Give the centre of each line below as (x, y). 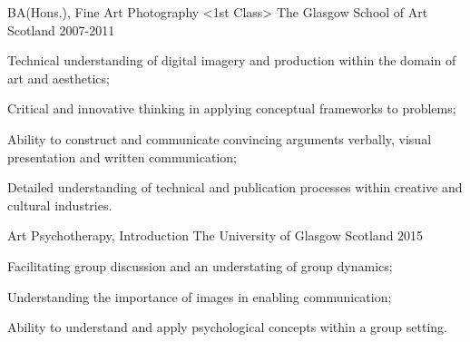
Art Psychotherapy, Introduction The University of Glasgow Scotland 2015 (215, 235)
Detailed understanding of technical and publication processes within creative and (235, 187)
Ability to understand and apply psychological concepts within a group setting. (227, 327)
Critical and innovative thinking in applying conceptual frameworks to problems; (232, 108)
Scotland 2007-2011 (61, 29)
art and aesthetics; (59, 78)
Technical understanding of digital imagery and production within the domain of (232, 60)
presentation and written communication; (122, 156)
